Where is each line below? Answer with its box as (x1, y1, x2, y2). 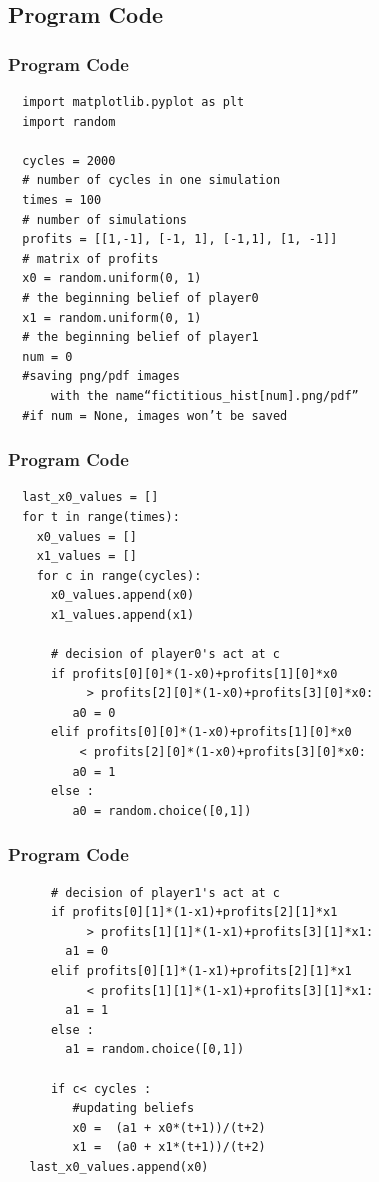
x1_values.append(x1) (50, 607, 195, 622)
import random (22, 114, 116, 129)
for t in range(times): (22, 509, 180, 524)
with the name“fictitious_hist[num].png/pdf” (50, 388, 359, 403)
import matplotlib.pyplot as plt (22, 95, 245, 109)
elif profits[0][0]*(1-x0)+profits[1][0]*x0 (50, 725, 352, 740)
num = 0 (22, 349, 73, 364)
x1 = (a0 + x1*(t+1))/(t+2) (72, 1140, 266, 1155)
